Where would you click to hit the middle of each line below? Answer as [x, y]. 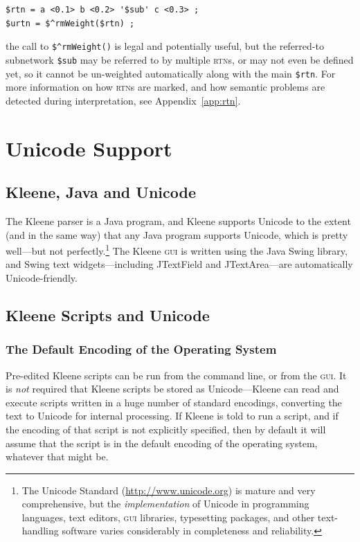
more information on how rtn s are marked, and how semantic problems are [165, 87]
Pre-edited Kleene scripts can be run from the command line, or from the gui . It [176, 375]
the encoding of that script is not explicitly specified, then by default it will [166, 429]
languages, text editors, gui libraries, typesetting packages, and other [168, 517]
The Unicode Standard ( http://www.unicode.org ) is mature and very [169, 490]
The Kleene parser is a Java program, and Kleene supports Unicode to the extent [178, 220]
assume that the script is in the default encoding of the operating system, [162, 443]
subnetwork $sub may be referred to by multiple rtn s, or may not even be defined [180, 59]
